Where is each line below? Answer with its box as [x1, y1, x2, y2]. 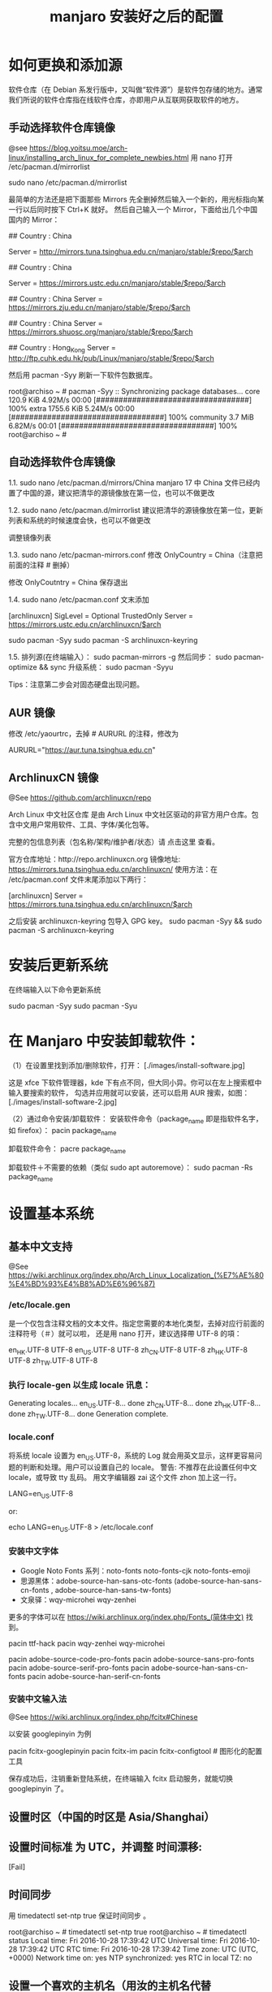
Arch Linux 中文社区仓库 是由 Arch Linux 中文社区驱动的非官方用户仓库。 [8, 809, 252, 819]
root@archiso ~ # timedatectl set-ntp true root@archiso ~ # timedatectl [8, 1927, 248, 1937]
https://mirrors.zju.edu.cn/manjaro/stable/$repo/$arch [8, 302, 191, 312]
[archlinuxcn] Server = [8, 891, 84, 901]
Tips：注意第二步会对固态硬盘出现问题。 [8, 679, 145, 689]
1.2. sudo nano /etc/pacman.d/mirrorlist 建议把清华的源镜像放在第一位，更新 [8, 506, 264, 515]
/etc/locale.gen [8, 1299, 71, 1310]
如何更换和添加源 [8, 56, 123, 75]
